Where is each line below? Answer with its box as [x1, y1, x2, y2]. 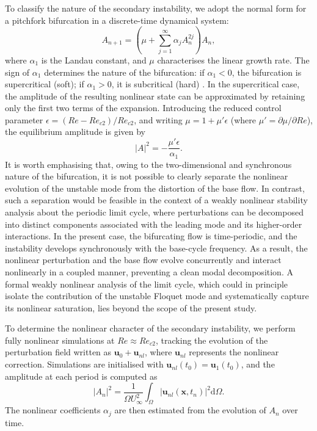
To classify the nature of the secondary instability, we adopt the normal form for [5, 2, 307, 14]
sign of [5, 65, 30, 78]
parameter [5, 113, 43, 126]
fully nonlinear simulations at [5, 333, 115, 346]
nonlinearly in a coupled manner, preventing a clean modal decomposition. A [5, 265, 293, 278]
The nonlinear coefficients [5, 404, 101, 416]
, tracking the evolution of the [156, 333, 268, 346]
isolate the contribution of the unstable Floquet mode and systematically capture [5, 289, 309, 302]
